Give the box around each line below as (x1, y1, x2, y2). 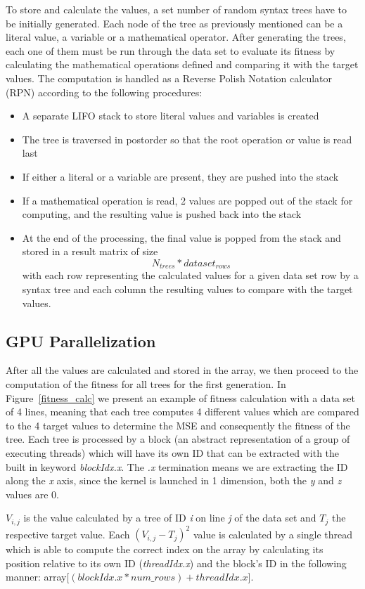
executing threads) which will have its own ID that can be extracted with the (6, 445, 340, 460)
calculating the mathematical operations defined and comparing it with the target (6, 57, 359, 72)
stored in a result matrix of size (22, 244, 158, 259)
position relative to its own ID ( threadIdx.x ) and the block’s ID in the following (6, 555, 347, 570)
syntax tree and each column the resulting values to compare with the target (22, 281, 353, 296)
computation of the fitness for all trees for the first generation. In (6, 376, 286, 391)
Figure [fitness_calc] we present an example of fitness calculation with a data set (6, 390, 355, 405)
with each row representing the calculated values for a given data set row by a (22, 268, 359, 283)
